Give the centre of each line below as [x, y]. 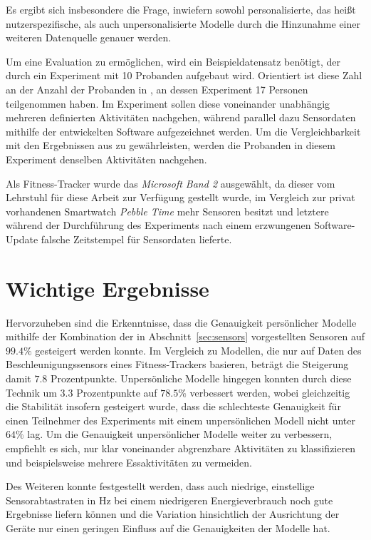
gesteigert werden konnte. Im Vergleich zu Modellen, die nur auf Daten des [198, 350]
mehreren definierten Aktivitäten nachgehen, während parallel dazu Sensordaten [181, 117]
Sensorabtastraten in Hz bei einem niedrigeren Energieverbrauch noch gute [169, 500]
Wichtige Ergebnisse [108, 288]
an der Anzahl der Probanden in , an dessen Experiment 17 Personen [157, 89]
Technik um [31, 392]
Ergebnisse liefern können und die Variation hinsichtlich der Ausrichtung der [173, 514]
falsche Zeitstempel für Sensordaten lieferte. [136, 239]
